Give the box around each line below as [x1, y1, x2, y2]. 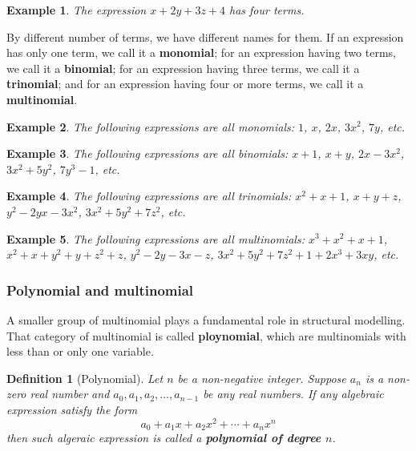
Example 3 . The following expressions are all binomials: [6, 145, 289, 162]
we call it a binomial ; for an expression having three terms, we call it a [6, 59, 360, 76]
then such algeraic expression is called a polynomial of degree [6, 429, 321, 446]
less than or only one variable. [6, 343, 154, 360]
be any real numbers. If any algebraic [203, 385, 384, 402]
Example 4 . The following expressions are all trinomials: [6, 187, 292, 204]
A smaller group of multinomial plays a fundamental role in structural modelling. [6, 311, 406, 328]
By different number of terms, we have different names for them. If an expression [6, 28, 404, 45]
